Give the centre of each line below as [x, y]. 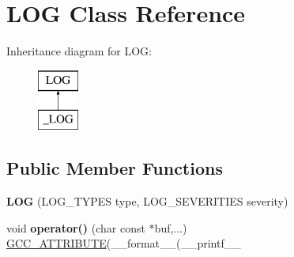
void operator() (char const [76, 227]
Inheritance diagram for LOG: [79, 51]
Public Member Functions [115, 168]
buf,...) [171, 227]
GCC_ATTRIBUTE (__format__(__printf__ [124, 243]
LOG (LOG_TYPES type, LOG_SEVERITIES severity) [147, 201]
